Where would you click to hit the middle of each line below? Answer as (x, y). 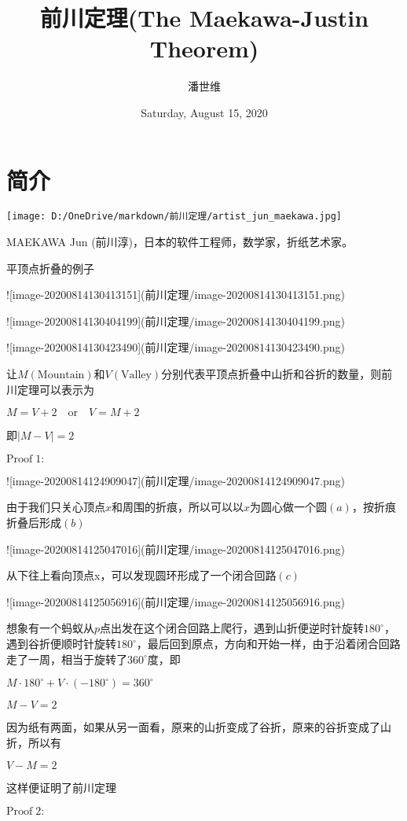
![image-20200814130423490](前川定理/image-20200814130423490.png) (176, 347)
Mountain (61, 376)
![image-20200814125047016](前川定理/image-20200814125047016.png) (176, 549)
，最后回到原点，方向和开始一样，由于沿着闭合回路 (268, 643)
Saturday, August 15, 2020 (204, 112)
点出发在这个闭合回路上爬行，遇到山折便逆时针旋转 (232, 628)
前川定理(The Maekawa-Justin (204, 18)
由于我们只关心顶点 (56, 507)
